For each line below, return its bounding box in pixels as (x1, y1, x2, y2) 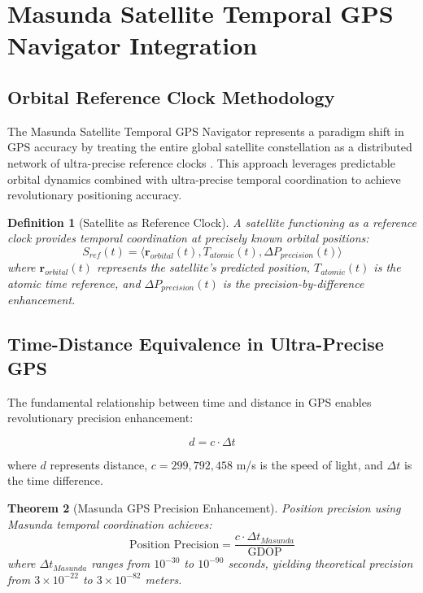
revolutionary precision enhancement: (7, 409, 194, 426)
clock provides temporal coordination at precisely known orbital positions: (7, 229, 369, 246)
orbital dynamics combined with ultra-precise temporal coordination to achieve (7, 170, 401, 187)
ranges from (91, 555, 150, 572)
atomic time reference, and (7, 274, 141, 291)
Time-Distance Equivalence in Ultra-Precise (7, 331, 384, 356)
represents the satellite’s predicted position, (96, 259, 311, 276)
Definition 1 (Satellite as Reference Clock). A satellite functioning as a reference (7, 213, 417, 230)
